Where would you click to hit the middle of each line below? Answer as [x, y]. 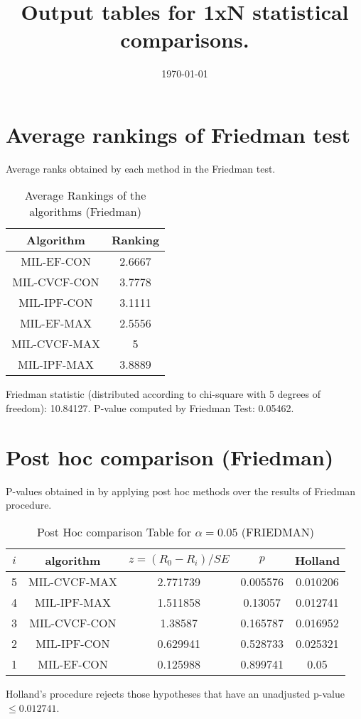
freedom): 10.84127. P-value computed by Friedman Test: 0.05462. [150, 408]
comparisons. [185, 39]
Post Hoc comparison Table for [114, 531]
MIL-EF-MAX [55, 323]
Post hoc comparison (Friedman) [170, 456]
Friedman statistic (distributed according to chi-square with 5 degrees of [163, 394]
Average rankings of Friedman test [178, 134]
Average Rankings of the [85, 195]
